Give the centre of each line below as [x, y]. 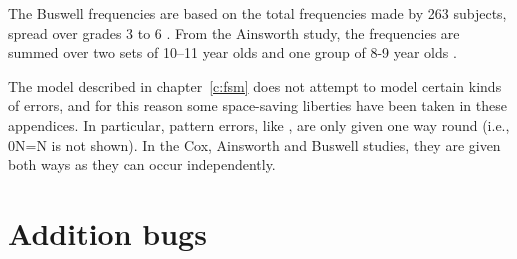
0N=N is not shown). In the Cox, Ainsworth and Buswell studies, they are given [254, 144]
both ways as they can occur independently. [142, 164]
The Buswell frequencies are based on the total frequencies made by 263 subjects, [257, 13]
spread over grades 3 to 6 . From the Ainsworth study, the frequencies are [234, 32]
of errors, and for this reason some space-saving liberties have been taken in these [257, 105]
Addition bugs [107, 232]
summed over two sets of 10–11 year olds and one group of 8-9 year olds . [232, 52]
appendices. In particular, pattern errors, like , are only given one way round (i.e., [259, 124]
